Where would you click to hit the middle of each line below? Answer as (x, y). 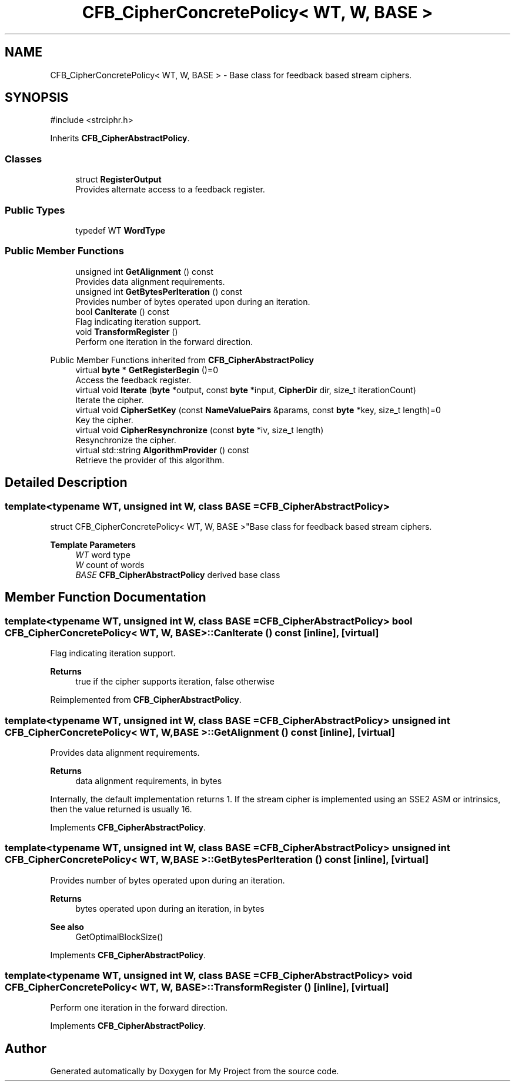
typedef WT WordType (121, 230)
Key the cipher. (104, 420)
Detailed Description (66, 483)
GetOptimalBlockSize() (119, 936)
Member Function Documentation (106, 597)
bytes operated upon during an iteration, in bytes (170, 908)
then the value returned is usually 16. (121, 809)
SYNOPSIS (37, 98)
